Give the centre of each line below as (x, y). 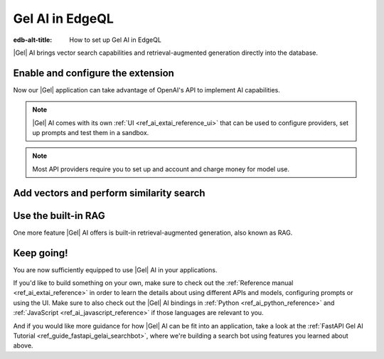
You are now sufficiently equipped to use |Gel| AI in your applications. (115, 269)
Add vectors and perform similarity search (109, 193)
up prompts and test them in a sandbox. (91, 133)
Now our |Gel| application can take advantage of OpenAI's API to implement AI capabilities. (146, 90)
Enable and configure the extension (94, 73)
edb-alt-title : (33, 40)
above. (23, 345)
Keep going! (41, 253)
